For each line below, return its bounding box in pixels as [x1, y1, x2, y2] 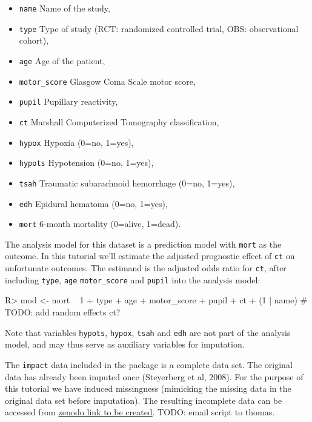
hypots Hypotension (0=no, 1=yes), [19, 156, 154, 169]
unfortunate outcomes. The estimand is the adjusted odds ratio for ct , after [5, 262, 287, 274]
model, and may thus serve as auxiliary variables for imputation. [5, 338, 245, 351]
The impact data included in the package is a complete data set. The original [5, 358, 293, 371]
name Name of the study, [19, 2, 110, 14]
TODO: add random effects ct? [5, 306, 121, 318]
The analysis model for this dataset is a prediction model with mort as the [5, 237, 282, 250]
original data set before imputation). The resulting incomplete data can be [5, 394, 282, 406]
